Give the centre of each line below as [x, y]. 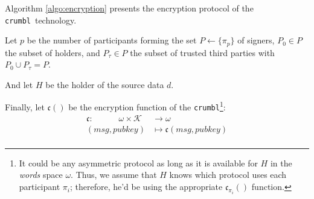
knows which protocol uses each [228, 175]
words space [41, 175]
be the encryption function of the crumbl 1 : [147, 106]
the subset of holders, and [53, 52]
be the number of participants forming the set [112, 40]
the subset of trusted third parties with [202, 52]
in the [281, 163]
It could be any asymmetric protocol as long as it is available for [138, 163]
